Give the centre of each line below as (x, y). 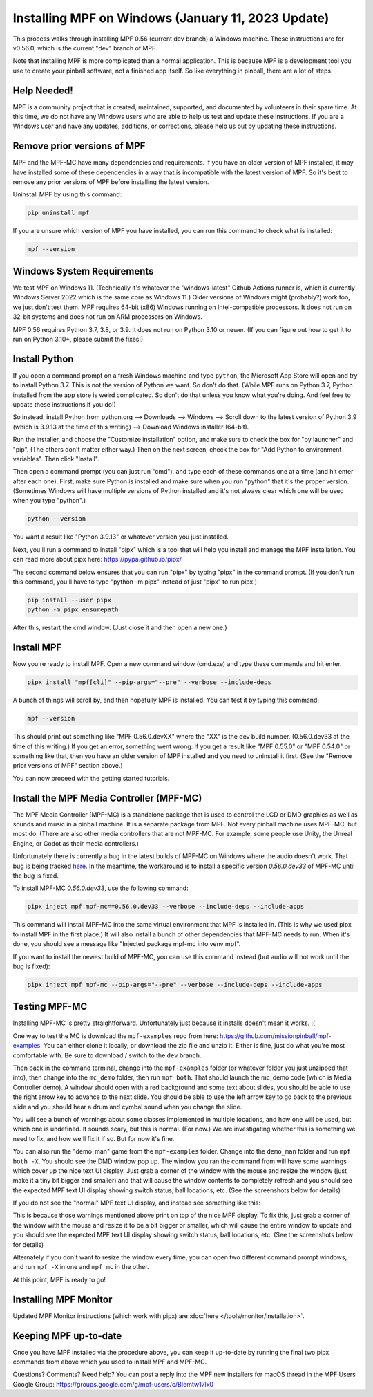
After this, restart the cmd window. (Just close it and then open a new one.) (120, 628)
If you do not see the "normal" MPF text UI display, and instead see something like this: (136, 1203)
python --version (57, 519)
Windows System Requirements (83, 271)
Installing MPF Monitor (63, 1299)
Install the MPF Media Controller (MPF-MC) (107, 798)
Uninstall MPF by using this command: (67, 194)
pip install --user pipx (69, 600)
